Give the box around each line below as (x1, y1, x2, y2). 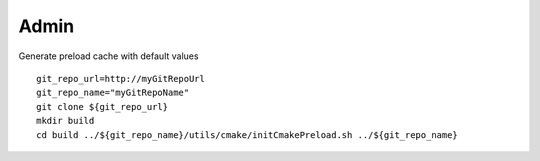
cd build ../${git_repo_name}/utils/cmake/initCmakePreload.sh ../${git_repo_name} (36, 129, 459, 140)
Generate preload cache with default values (18, 50, 199, 62)
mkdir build (36, 115, 95, 127)
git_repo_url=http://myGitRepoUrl (36, 73, 205, 84)
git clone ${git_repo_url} (36, 101, 169, 112)
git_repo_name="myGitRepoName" (36, 87, 190, 99)
